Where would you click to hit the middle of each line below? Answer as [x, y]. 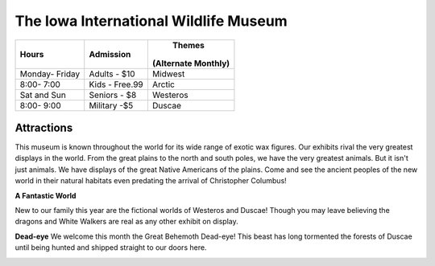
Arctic [163, 84]
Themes [188, 45]
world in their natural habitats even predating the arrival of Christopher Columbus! [151, 181]
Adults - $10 [112, 74]
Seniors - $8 [113, 95]
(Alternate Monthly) [191, 63]
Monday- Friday [50, 74]
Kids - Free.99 [116, 84]
